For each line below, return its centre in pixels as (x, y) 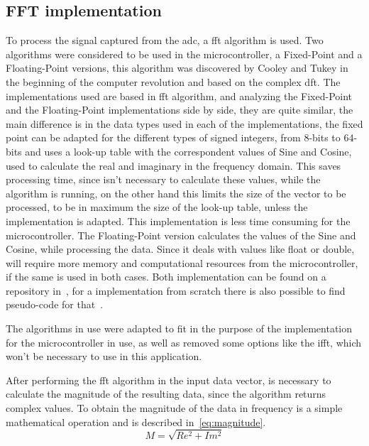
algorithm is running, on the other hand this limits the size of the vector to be (176, 193)
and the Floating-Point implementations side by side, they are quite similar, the (180, 110)
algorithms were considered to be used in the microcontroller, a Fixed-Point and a (184, 54)
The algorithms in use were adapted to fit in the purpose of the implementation (179, 328)
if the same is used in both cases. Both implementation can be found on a (166, 277)
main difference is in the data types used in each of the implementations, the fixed (184, 123)
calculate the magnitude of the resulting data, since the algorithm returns (166, 394)
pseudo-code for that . (55, 304)
